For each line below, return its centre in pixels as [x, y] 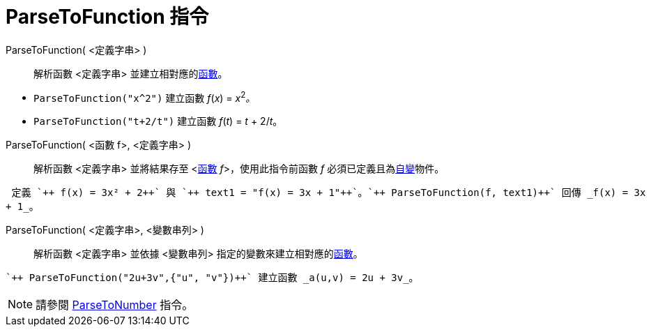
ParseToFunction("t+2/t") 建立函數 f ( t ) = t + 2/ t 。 [158, 121]
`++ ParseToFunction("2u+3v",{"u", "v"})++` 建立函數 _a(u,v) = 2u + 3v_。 [212, 278]
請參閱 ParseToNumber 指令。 [115, 305]
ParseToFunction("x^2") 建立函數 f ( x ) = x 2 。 [145, 97]
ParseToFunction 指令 [107, 17]
